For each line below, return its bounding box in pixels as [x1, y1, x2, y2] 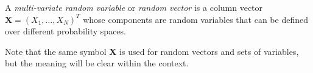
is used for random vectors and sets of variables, [119, 45, 299, 57]
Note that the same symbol [5, 45, 107, 57]
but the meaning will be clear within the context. [5, 57, 189, 69]
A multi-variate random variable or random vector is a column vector [5, 1, 263, 13]
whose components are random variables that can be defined [83, 13, 308, 25]
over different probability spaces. [5, 25, 126, 37]
